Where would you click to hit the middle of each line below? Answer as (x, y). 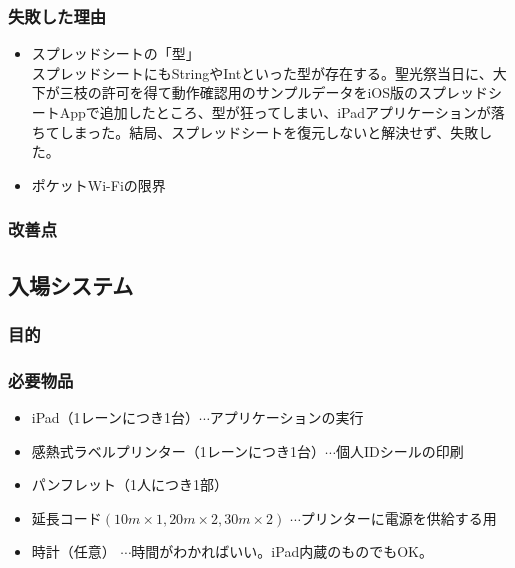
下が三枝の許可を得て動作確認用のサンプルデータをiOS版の (224, 92)
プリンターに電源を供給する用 (398, 517)
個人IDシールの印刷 (399, 450)
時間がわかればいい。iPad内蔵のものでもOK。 (282, 551)
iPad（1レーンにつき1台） (115, 417)
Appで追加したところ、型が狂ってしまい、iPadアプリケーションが (275, 112)
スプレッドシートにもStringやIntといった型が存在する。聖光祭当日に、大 (269, 72)
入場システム (71, 284)
